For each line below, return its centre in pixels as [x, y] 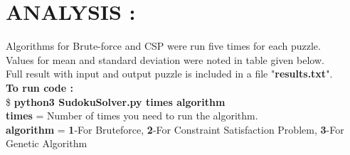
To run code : [39, 87]
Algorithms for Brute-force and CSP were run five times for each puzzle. [163, 46]
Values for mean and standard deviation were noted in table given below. [165, 59]
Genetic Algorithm [47, 143]
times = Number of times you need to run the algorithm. [132, 116]
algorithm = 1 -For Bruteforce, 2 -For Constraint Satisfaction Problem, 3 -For [175, 129]
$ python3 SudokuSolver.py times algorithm [116, 101]
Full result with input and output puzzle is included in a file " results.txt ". [169, 74]
